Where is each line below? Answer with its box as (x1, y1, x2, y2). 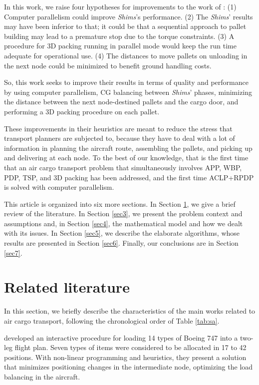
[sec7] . (4, 247, 22, 258)
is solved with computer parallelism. (4, 182, 114, 192)
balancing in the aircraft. (4, 371, 80, 382)
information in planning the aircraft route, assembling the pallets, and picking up (4, 142, 253, 153)
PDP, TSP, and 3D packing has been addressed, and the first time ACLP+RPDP (4, 172, 254, 182)
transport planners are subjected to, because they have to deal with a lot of (4, 133, 235, 143)
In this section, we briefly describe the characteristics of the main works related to (4, 306, 256, 316)
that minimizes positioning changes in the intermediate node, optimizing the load (4, 362, 253, 372)
